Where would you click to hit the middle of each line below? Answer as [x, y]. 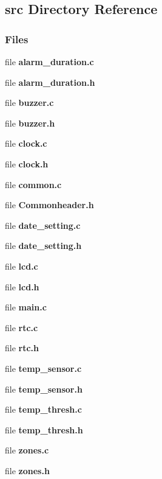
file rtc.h [22, 348]
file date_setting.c [43, 225]
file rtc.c [22, 327]
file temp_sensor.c [43, 368]
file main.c [26, 307]
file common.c [33, 184]
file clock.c [26, 143]
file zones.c [27, 450]
